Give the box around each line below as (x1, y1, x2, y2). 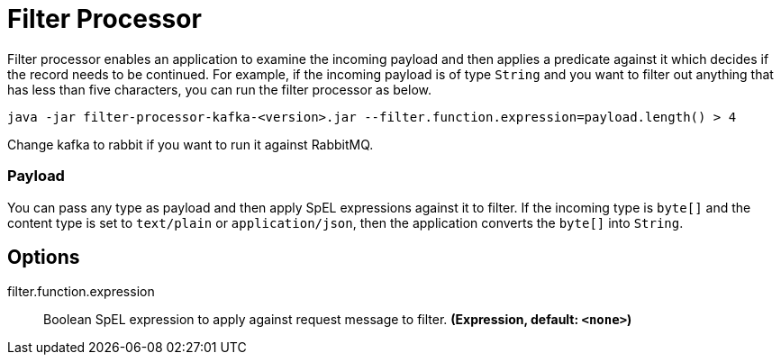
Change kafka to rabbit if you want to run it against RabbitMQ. (7, 136, 374, 152)
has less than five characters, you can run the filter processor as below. (7, 81, 432, 97)
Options (7, 245, 80, 268)
